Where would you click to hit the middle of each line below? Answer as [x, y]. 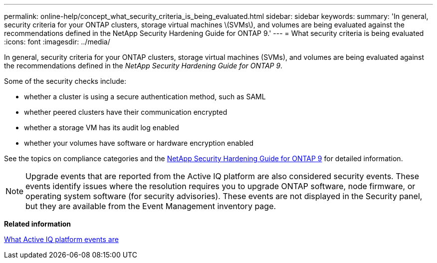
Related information [38, 224]
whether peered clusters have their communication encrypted [126, 112]
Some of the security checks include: [65, 81]
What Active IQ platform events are [61, 239]
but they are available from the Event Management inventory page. [151, 206]
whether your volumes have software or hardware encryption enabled [139, 143]
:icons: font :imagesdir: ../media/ [57, 42]
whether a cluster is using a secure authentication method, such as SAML [145, 97]
